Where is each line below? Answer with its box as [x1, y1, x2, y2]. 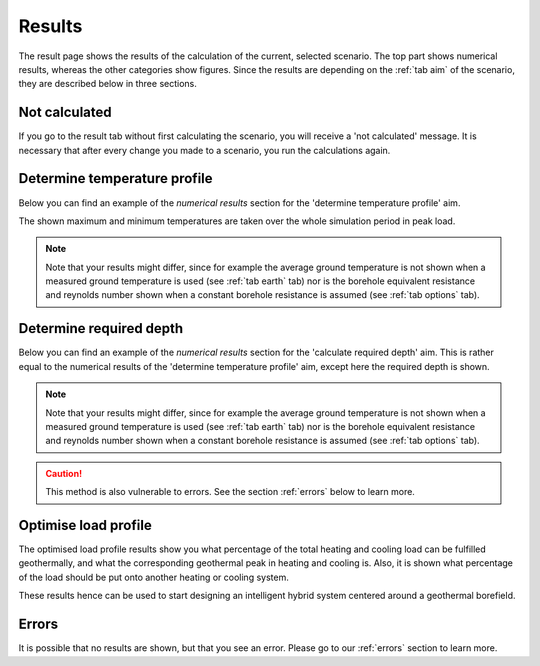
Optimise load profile [18, 516, 152, 534]
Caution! [45, 467, 83, 479]
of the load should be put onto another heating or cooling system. [18, 571, 289, 583]
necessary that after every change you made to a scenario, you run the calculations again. [18, 144, 391, 156]
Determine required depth [18, 320, 184, 337]
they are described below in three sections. [18, 78, 197, 90]
